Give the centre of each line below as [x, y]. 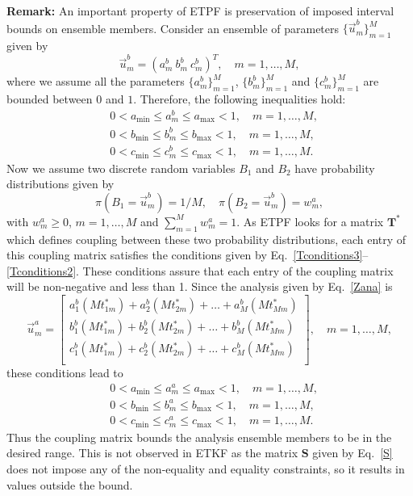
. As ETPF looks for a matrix [310, 221]
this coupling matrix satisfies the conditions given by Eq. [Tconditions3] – [188, 255]
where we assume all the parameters [96, 81]
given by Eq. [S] [353, 453]
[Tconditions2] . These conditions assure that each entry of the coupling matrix [200, 270]
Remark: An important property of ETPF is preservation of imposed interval [200, 11]
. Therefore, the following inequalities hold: [240, 99]
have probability [335, 168]
